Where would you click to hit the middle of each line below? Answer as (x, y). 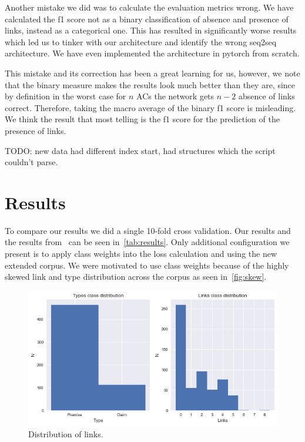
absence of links (267, 96)
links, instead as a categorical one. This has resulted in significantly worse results (151, 30)
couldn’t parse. (31, 162)
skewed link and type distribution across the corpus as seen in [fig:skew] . (136, 277)
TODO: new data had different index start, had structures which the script (140, 150)
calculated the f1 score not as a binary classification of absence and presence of (147, 19)
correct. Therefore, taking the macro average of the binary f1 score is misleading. (150, 107)
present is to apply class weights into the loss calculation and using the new (141, 254)
